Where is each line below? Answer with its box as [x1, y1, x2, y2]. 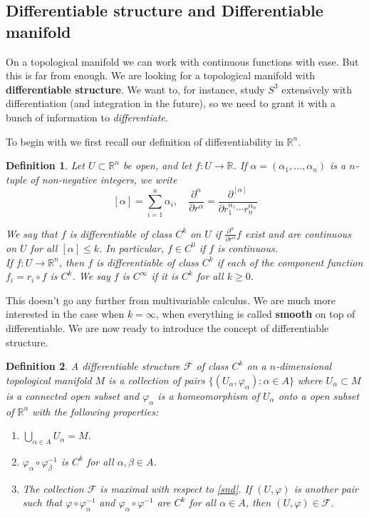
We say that [6, 226, 58, 241]
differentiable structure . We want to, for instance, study [6, 81, 265, 96]
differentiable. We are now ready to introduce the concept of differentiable [6, 320, 329, 335]
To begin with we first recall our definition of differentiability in [6, 134, 284, 149]
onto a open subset [278, 388, 360, 403]
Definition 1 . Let [6, 158, 85, 173]
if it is [151, 268, 178, 283]
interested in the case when [6, 306, 125, 321]
